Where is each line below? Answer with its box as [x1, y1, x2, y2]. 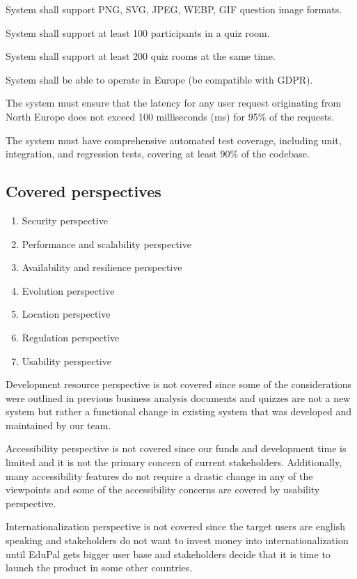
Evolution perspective [22, 283, 115, 298]
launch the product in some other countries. [6, 560, 193, 575]
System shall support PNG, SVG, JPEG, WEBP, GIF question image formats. [6, 2, 342, 16]
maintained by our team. [6, 417, 111, 432]
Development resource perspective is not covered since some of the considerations [6, 377, 352, 392]
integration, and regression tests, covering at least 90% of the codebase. [6, 146, 310, 161]
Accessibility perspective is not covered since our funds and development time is [6, 441, 347, 456]
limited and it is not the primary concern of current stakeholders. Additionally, [6, 455, 342, 470]
